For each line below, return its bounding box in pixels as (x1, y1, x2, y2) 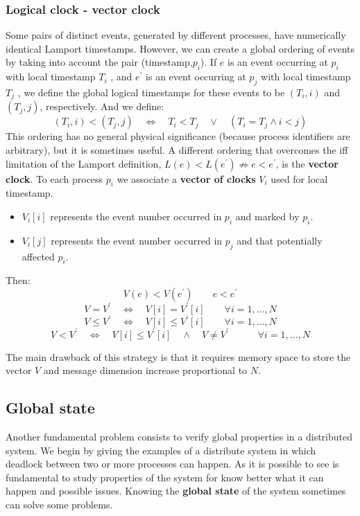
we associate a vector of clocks (117, 171, 256, 186)
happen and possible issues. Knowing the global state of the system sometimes (6, 483, 346, 498)
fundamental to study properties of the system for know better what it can (6, 470, 324, 484)
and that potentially (237, 233, 323, 247)
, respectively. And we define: (40, 99, 164, 114)
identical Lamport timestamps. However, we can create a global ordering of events (6, 41, 355, 55)
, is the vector (275, 156, 338, 170)
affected (22, 249, 55, 263)
